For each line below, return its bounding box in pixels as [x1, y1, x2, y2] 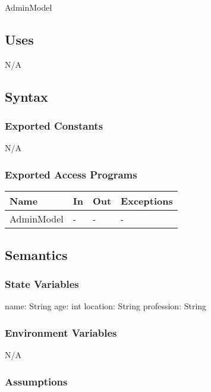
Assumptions [5, 374, 68, 388]
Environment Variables [5, 325, 117, 340]
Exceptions [121, 194, 173, 208]
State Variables [5, 276, 79, 291]
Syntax [5, 87, 48, 105]
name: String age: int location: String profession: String [5, 300, 207, 312]
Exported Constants [5, 118, 103, 133]
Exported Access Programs [5, 167, 137, 181]
